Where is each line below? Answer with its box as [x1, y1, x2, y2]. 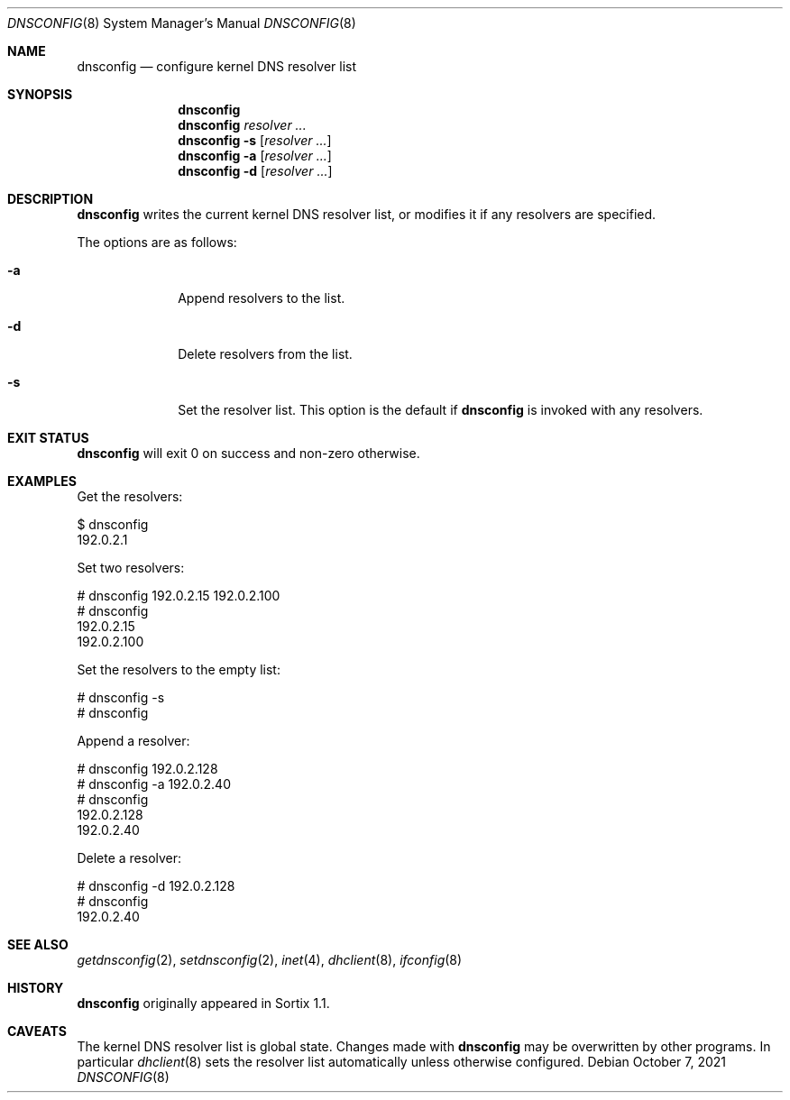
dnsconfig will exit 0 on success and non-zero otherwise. [77, 445, 420, 461]
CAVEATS [7, 1023, 67, 1039]
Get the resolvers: [77, 489, 183, 504]
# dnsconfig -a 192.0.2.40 [77, 776, 231, 792]
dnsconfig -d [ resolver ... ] [178, 163, 333, 179]
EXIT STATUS [7, 430, 89, 445]
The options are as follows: [77, 234, 237, 250]
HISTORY [7, 980, 64, 995]
